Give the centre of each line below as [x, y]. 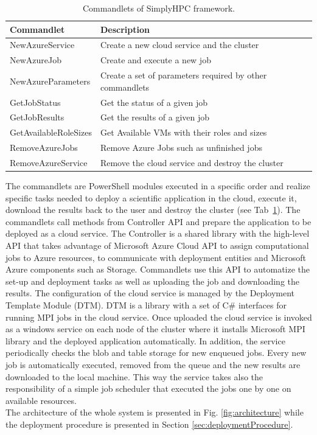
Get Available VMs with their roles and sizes [183, 132]
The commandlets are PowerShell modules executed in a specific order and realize [158, 186]
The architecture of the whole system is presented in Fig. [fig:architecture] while [155, 412]
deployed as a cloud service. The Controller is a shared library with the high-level [158, 233]
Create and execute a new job [155, 60]
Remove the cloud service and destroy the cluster [192, 162]
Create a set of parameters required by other [183, 75]
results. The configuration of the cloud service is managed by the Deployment [150, 293]
